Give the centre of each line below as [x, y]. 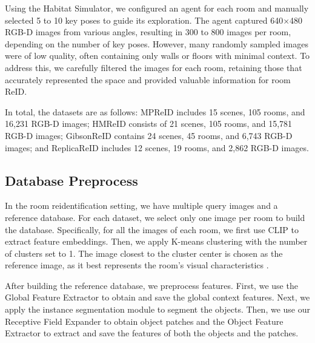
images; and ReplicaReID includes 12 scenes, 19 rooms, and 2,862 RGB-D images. [157, 147]
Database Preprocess [71, 180]
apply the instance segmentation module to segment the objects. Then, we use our [157, 309]
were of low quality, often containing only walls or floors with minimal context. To [157, 56]
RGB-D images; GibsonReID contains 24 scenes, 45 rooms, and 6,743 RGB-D [149, 135]
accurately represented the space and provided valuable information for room [148, 79]
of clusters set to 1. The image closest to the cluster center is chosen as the [144, 253]
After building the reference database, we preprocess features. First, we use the [151, 285]
